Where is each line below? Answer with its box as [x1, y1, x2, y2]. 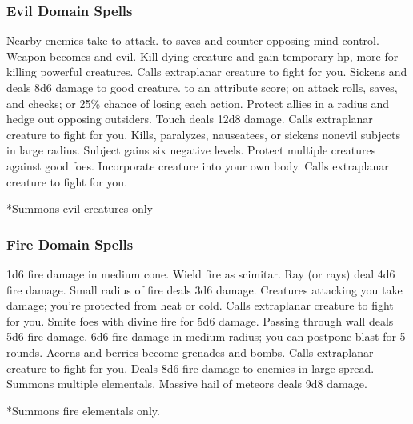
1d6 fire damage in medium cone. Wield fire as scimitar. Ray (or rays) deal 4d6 [6, 265, 395, 282]
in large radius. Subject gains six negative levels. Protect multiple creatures [6, 142, 376, 158]
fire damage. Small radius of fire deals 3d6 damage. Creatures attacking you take [6, 281, 403, 298]
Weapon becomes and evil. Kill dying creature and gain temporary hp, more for [6, 47, 399, 64]
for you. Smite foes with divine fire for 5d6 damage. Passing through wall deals [6, 312, 394, 329]
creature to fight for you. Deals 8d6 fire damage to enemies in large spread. [6, 359, 375, 376]
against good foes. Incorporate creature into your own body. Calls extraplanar [6, 157, 389, 174]
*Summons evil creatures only [6, 200, 154, 217]
